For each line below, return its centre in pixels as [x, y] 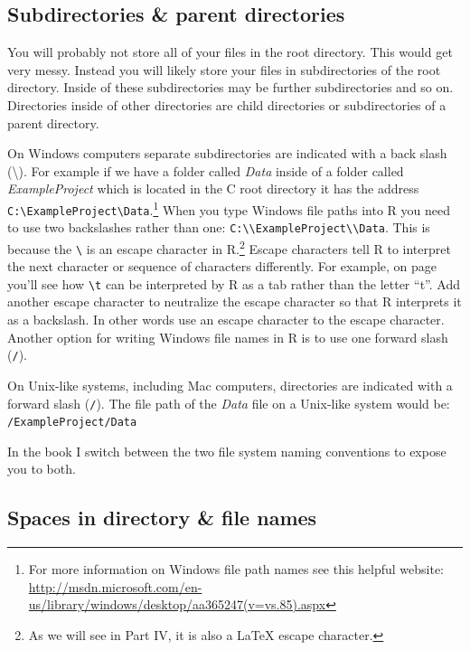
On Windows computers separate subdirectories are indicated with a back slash [227, 153]
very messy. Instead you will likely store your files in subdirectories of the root [224, 69]
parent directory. [53, 122]
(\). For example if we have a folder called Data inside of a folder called [206, 170]
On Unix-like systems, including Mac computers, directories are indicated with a [230, 385]
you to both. [42, 469]
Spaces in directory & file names [162, 518]
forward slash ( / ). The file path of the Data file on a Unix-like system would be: [229, 403]
